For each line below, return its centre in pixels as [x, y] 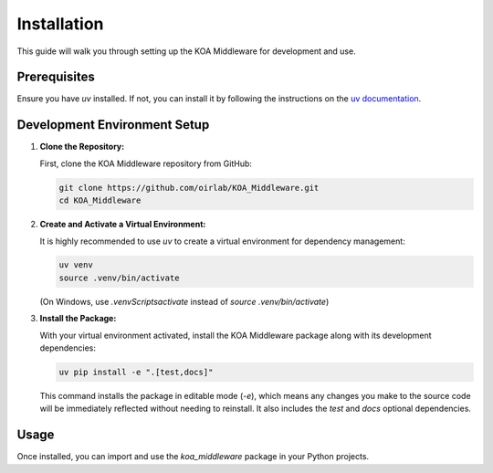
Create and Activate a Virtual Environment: [123, 225]
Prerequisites [56, 77]
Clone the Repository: [82, 147]
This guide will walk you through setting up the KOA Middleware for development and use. [186, 51]
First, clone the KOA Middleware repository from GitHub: [146, 163]
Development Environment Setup [113, 125]
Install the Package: [78, 319]
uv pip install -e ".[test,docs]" [136, 373]
